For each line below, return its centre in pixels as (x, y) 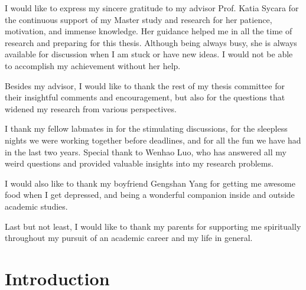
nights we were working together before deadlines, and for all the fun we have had (153, 140)
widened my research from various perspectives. (91, 108)
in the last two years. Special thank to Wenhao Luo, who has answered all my (146, 151)
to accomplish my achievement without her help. (93, 65)
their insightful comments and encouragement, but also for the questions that (145, 97)
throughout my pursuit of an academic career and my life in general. (129, 238)
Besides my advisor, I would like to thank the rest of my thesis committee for (145, 85)
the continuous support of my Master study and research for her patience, (139, 19)
